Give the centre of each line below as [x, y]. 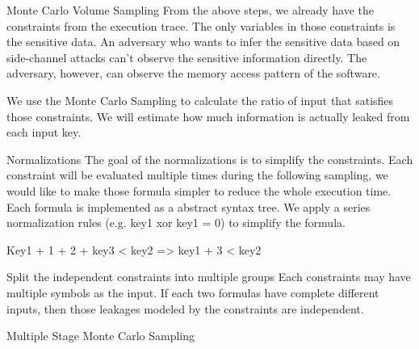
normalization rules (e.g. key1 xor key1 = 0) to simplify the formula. [176, 223]
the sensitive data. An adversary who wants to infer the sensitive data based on [203, 42]
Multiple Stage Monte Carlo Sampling [101, 336]
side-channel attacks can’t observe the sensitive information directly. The [187, 57]
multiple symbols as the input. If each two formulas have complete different [193, 292]
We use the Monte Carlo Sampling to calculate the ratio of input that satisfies [200, 100]
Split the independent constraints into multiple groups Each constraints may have [209, 277]
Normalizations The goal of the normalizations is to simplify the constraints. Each [210, 159]
